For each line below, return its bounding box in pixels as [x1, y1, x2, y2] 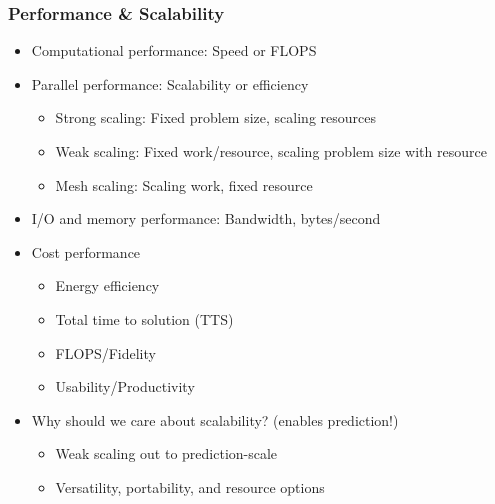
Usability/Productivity [55, 376, 195, 397]
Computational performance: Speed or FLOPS [31, 40, 317, 61]
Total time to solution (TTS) [55, 308, 234, 329]
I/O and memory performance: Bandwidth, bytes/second [31, 208, 381, 229]
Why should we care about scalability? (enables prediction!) [31, 409, 399, 430]
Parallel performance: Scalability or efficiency [31, 73, 309, 94]
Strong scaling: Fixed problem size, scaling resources [55, 107, 376, 128]
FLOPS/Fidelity [55, 342, 156, 363]
